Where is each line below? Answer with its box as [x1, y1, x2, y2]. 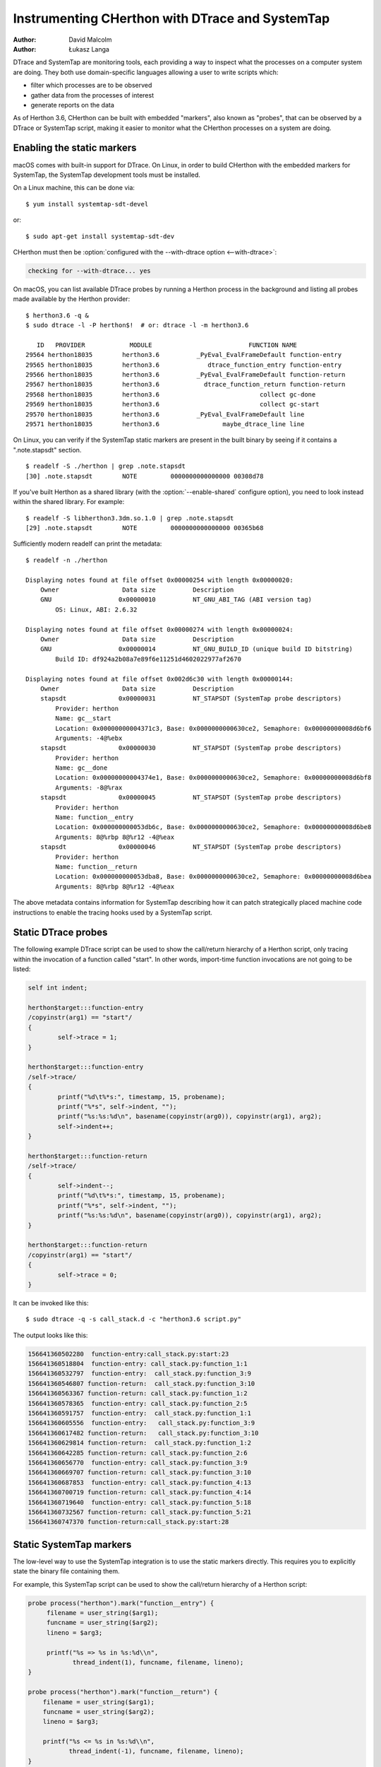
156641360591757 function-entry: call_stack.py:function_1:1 [28, 1409, 252, 1417]
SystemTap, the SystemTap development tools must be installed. [13, 170, 201, 179]
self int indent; [28, 984, 88, 992]
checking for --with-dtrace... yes [28, 266, 151, 275]
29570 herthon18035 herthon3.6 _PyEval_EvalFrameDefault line [25, 410, 305, 418]
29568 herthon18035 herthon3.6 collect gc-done [25, 390, 316, 399]
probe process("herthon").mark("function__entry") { [28, 1599, 214, 1607]
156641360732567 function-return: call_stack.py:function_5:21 [28, 1508, 252, 1516]
